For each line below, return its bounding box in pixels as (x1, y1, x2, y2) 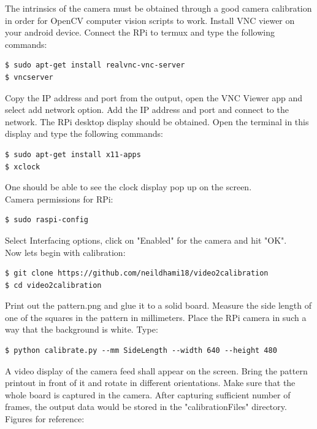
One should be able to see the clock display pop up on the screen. (5, 180, 252, 193)
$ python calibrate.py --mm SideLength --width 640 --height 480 (5, 346, 277, 355)
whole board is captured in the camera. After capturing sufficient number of (5, 388, 291, 401)
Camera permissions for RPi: (5, 192, 113, 205)
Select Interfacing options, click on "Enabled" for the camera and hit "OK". (5, 233, 287, 246)
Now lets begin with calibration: (5, 245, 126, 258)
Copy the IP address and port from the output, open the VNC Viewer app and (5, 91, 303, 104)
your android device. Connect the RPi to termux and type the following (5, 26, 275, 39)
